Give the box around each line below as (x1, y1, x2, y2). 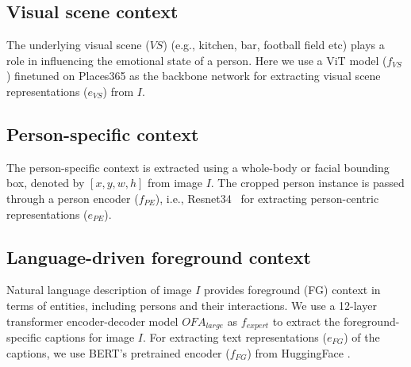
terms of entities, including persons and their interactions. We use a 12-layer (6, 296, 377, 313)
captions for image (44, 329, 135, 345)
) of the (344, 329, 380, 345)
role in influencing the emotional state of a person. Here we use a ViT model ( (6, 52, 387, 68)
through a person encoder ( (6, 189, 139, 206)
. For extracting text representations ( (143, 329, 327, 345)
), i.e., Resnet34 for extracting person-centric (155, 189, 379, 206)
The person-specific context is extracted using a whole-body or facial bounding (6, 159, 390, 175)
